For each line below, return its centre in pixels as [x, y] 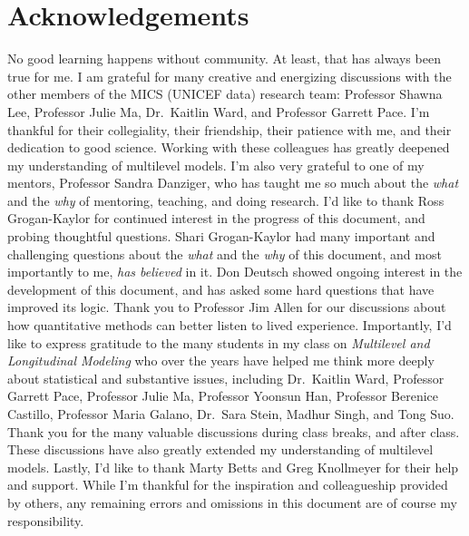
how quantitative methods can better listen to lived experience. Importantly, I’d [230, 325]
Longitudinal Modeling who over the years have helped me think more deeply [221, 361]
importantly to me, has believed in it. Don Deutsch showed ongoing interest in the [235, 272]
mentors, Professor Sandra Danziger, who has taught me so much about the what [233, 183]
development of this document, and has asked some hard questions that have [221, 289]
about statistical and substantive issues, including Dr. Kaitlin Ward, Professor [226, 378]
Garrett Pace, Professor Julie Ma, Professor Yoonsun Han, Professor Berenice [223, 396]
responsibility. [46, 520]
